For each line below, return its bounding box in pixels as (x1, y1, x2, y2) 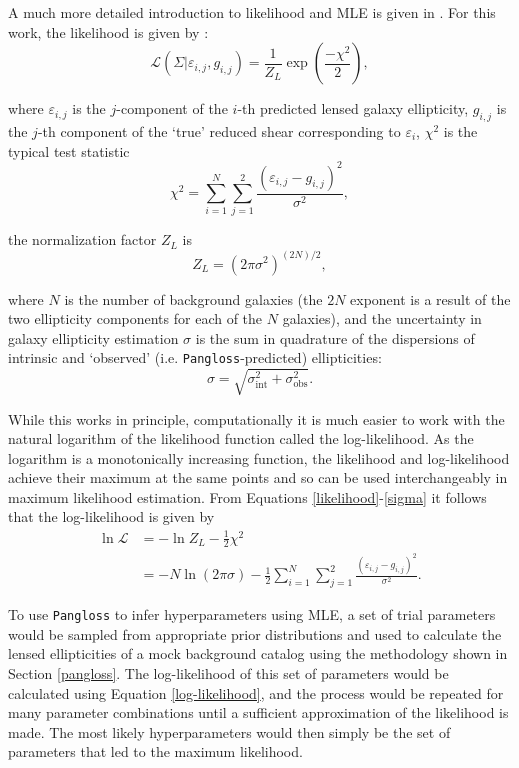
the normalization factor (8, 229, 157, 250)
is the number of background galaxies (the (64, 288, 323, 309)
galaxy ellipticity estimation (8, 327, 179, 348)
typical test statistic (8, 140, 130, 161)
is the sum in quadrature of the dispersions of (195, 327, 475, 348)
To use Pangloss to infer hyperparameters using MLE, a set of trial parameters (8, 604, 496, 625)
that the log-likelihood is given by (8, 506, 215, 527)
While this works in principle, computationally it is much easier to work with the (8, 408, 505, 429)
